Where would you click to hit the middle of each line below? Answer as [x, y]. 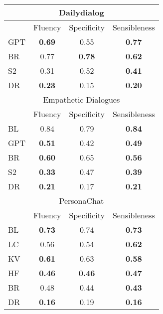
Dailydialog [81, 12]
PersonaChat [81, 201]
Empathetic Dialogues [81, 99]
